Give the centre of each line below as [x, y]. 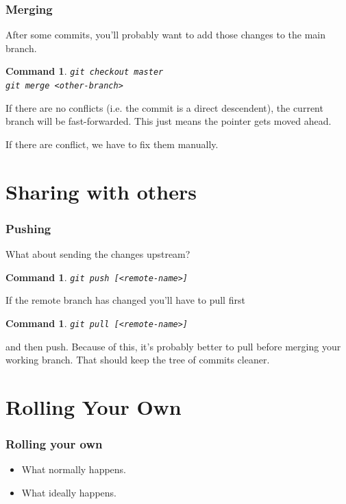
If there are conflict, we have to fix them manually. [112, 144]
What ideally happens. [69, 492]
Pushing [28, 228]
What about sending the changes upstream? [98, 254]
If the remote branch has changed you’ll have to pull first [125, 300]
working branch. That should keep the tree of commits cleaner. [138, 360]
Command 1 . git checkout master [85, 71]
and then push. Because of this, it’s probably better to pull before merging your [173, 346]
